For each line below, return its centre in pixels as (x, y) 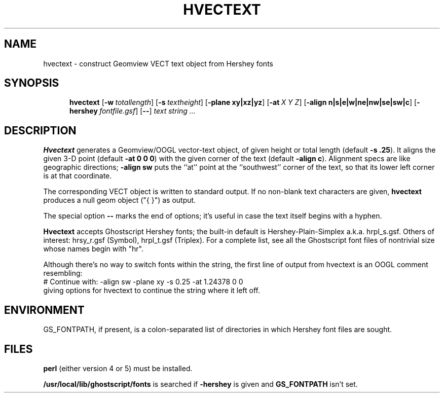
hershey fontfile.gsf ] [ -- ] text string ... (133, 111)
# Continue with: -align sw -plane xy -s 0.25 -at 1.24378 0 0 (143, 282)
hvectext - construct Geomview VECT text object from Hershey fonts (158, 63)
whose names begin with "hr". (93, 249)
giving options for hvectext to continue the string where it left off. (152, 291)
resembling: (63, 273)
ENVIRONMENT (44, 310)
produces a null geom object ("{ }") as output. (120, 200)
